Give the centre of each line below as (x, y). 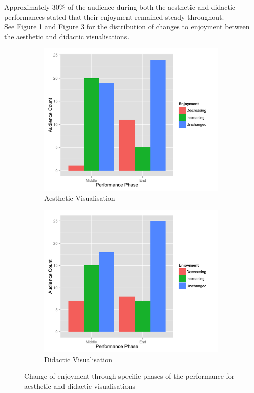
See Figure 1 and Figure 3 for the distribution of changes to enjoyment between (127, 26)
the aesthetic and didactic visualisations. (67, 36)
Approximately (27, 7)
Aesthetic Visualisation (80, 198)
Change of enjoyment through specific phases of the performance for (130, 376)
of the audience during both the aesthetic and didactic (152, 7)
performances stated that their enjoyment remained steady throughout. (114, 16)
